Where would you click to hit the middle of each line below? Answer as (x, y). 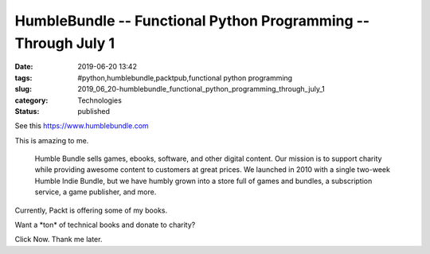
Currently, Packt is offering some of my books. (91, 210)
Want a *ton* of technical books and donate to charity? (105, 225)
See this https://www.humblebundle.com (82, 126)
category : (31, 100)
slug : (23, 89)
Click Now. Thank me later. (59, 240)
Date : (24, 67)
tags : (23, 78)
